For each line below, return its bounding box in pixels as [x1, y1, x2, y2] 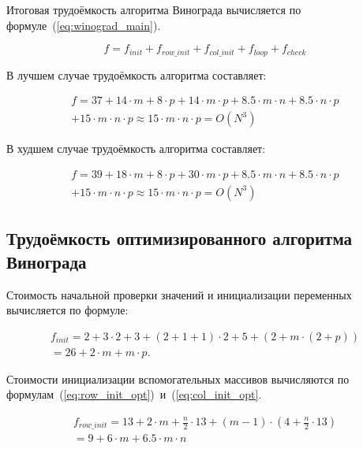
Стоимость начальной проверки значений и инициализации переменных [6, 286, 352, 302]
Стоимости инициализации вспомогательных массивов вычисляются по [6, 370, 350, 387]
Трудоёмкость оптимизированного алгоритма [6, 226, 353, 250]
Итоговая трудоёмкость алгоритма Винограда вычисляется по [6, 2, 301, 17]
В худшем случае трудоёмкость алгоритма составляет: [6, 140, 266, 157]
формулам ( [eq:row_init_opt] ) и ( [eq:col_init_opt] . [6, 386, 262, 403]
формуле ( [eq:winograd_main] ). [6, 17, 161, 33]
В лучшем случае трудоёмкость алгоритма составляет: [6, 66, 267, 83]
